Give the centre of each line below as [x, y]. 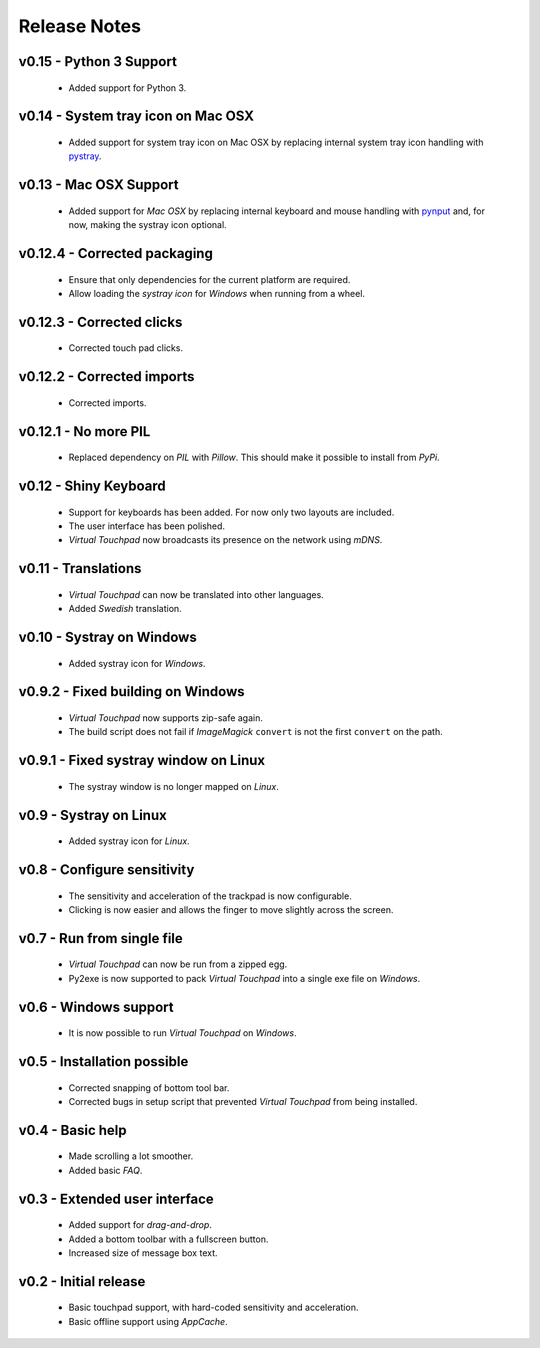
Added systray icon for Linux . [129, 841]
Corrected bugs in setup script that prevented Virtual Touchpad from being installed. [243, 1101]
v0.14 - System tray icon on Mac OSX [136, 116]
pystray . [85, 156]
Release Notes [80, 26]
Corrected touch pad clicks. [126, 348]
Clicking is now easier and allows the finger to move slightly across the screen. [231, 909]
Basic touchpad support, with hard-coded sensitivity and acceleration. [213, 1307]
